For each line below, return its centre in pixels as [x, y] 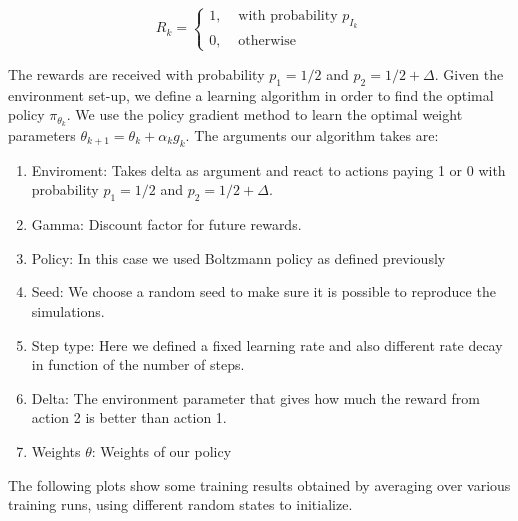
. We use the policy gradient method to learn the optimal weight [264, 114]
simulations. [68, 311]
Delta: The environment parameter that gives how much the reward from [255, 397]
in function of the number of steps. [138, 364]
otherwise [267, 40]
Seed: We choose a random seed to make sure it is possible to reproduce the [263, 291]
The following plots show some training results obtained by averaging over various [259, 484]
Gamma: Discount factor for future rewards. [166, 224]
